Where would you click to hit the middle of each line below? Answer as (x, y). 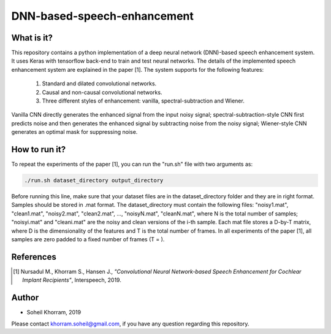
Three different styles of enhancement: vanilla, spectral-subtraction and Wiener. (143, 101)
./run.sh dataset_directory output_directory (94, 181)
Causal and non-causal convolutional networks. (102, 92)
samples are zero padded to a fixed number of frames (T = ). (88, 239)
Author (25, 298)
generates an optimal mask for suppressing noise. (74, 132)
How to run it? (39, 150)
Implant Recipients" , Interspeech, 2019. (72, 280)
